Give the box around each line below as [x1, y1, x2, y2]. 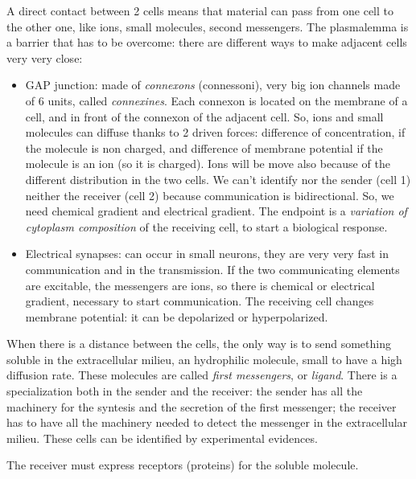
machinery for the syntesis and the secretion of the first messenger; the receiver [6, 398, 397, 415]
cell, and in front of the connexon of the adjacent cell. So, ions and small [25, 108, 384, 125]
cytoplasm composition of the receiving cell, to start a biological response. [25, 218, 388, 235]
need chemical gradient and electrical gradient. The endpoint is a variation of [25, 203, 407, 219]
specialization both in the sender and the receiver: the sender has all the [6, 383, 363, 399]
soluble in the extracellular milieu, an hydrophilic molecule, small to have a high [6, 350, 402, 367]
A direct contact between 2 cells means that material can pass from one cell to [6, 2, 393, 18]
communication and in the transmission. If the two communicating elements [25, 260, 400, 277]
